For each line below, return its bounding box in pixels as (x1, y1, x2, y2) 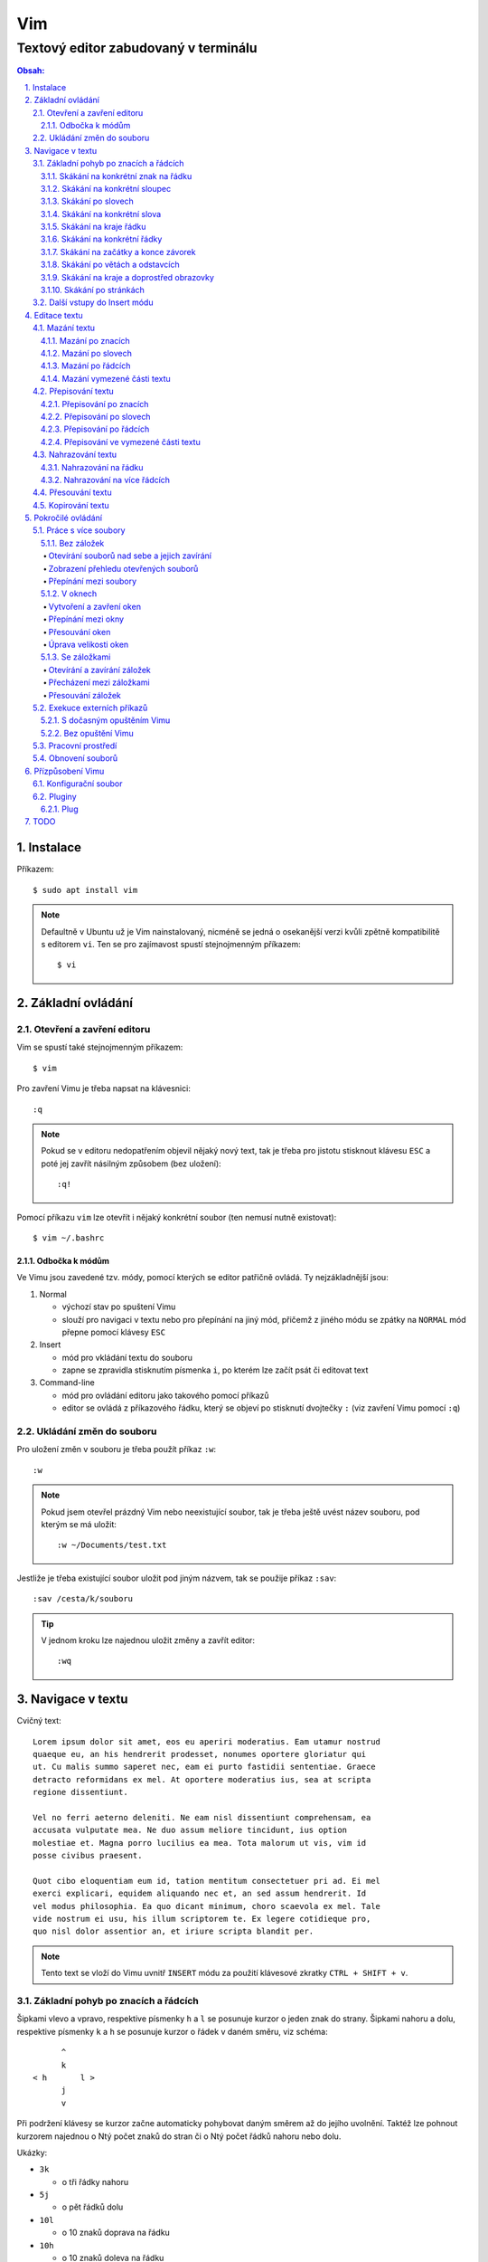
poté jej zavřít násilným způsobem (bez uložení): (41, 1158, 221, 1169)
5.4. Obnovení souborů (33, 753, 118, 764)
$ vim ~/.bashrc (33, 1232, 105, 1243)
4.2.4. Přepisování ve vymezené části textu (41, 436, 201, 447)
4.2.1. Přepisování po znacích (41, 398, 149, 409)
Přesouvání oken (48, 626, 111, 637)
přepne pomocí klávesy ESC (61, 1326, 166, 1337)
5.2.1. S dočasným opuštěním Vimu (41, 715, 171, 726)
